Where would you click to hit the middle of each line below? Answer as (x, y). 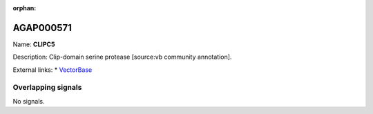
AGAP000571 (42, 28)
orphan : (25, 8)
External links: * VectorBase (52, 70)
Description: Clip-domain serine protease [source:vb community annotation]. (122, 57)
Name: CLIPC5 (34, 44)
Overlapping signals (47, 88)
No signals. (29, 101)
